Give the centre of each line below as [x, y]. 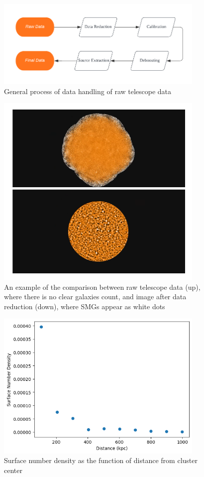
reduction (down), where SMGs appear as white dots [85, 306]
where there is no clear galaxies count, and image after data [95, 297]
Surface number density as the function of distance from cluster [101, 460]
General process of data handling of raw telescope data [88, 91]
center [13, 470]
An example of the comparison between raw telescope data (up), [102, 287]
